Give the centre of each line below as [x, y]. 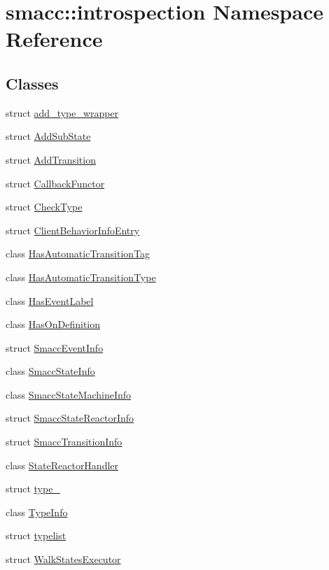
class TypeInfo [37, 512]
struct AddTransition [51, 159]
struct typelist [36, 535]
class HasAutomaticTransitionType [81, 277]
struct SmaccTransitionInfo [64, 442]
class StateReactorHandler [62, 465]
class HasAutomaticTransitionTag [78, 254]
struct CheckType [44, 207]
